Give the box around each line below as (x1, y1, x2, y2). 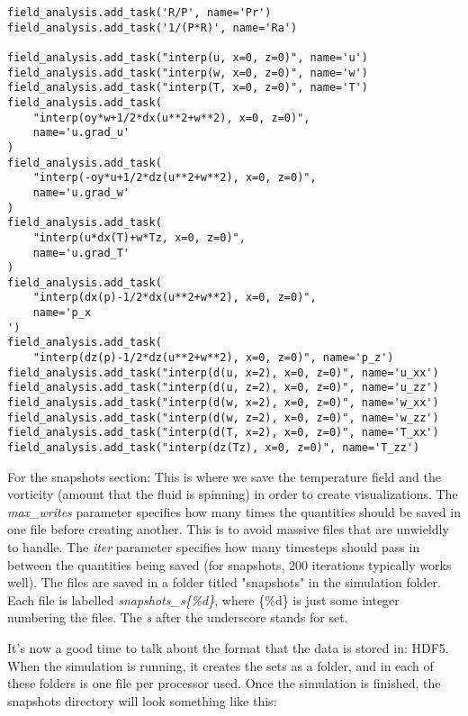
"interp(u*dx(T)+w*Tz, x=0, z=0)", (32, 231, 246, 244)
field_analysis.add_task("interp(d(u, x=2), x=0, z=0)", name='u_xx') (7, 366, 439, 379)
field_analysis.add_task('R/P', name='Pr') (7, 6, 272, 19)
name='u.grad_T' (32, 246, 130, 259)
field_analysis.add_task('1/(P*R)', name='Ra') (7, 21, 298, 34)
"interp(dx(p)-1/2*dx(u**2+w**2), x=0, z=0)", (32, 291, 317, 304)
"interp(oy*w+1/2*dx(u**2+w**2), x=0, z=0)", (32, 111, 310, 124)
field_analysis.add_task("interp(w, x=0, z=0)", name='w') (7, 66, 368, 79)
